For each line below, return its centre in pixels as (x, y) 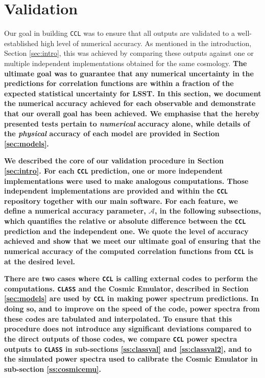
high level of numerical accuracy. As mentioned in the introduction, (146, 43)
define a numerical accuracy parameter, (75, 211)
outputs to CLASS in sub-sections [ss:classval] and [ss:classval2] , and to (128, 349)
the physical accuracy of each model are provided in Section (112, 133)
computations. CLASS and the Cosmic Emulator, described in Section (126, 288)
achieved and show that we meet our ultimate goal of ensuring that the (132, 241)
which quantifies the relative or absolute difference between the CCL (125, 221)
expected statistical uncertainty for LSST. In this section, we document (133, 93)
